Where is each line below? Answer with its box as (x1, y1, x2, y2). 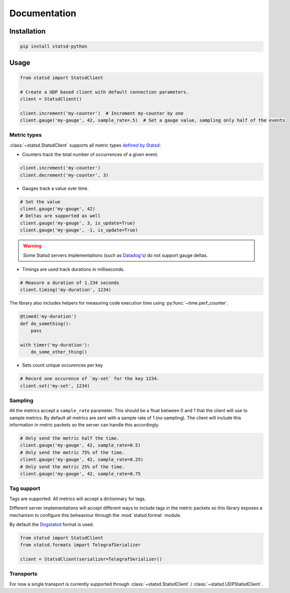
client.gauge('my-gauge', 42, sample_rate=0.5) (20, 442, 141, 448)
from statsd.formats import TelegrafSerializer (20, 542, 141, 548)
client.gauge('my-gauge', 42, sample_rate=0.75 (20, 471, 141, 477)
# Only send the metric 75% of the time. (20, 449, 125, 455)
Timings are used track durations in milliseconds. (22, 266, 125, 272)
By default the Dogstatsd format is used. (9, 521, 94, 528)
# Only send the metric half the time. (20, 436, 119, 441)
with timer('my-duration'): (20, 342, 90, 348)
